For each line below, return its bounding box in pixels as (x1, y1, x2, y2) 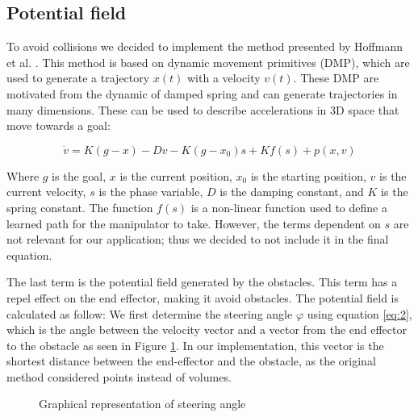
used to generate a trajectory (6, 69, 150, 86)
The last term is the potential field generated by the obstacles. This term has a (6, 273, 398, 290)
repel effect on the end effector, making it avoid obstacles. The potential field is (6, 289, 399, 306)
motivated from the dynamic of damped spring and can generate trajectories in (6, 85, 398, 102)
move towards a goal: (6, 117, 111, 134)
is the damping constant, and (219, 183, 364, 200)
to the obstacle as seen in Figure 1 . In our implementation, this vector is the (6, 336, 384, 353)
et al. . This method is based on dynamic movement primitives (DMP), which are (6, 53, 410, 70)
